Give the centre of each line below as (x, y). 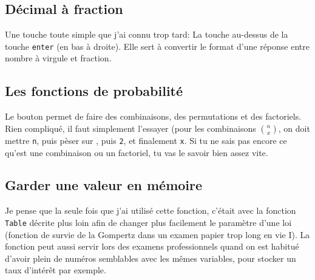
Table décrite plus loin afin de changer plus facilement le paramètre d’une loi (148, 222)
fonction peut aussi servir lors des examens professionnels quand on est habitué (152, 246)
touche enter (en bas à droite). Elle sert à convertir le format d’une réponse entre (157, 46)
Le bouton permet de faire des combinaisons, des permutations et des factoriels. (153, 116)
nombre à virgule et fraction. (58, 58)
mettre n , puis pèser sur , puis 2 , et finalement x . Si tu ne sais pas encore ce (146, 140)
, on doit (294, 128)
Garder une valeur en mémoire (104, 185)
